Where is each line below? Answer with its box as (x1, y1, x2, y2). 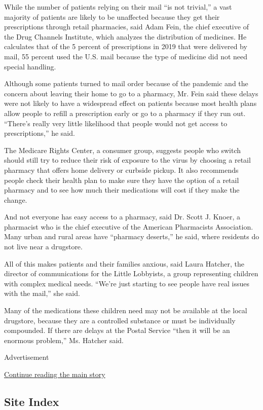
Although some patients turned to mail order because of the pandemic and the (4, 78, 248, 89)
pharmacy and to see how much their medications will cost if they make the (4, 184, 240, 195)
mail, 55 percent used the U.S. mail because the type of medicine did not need (4, 51, 248, 61)
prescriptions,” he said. (4, 128, 75, 138)
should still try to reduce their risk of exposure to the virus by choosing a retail (4, 155, 251, 165)
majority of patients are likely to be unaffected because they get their (4, 11, 220, 22)
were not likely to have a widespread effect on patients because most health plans (4, 98, 257, 108)
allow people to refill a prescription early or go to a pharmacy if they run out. (4, 107, 246, 118)
